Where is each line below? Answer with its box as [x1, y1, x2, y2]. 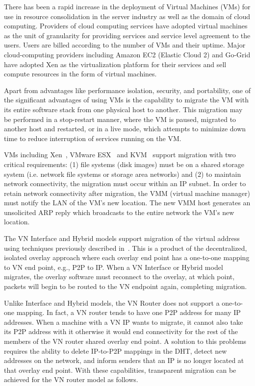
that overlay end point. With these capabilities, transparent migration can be [4, 364, 236, 375]
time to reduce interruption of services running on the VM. [4, 133, 181, 143]
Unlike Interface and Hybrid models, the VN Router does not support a [4, 297, 220, 308]
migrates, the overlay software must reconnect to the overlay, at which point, [4, 271, 235, 282]
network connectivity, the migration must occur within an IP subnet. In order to [4, 178, 246, 189]
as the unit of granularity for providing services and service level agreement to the [4, 30, 251, 40]
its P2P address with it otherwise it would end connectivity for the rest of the [4, 326, 238, 337]
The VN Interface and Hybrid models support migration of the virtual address [4, 233, 240, 243]
